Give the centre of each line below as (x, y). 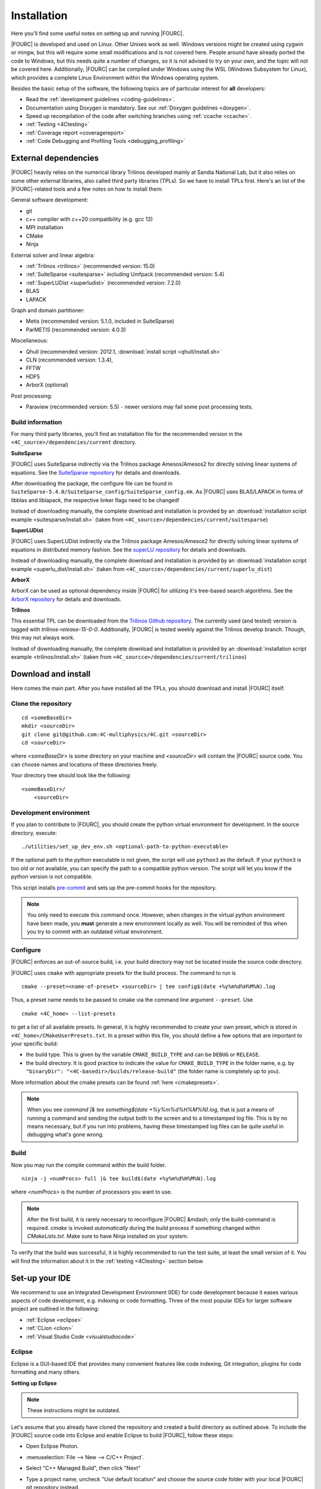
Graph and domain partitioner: (48, 310)
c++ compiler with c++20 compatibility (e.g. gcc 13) (89, 219)
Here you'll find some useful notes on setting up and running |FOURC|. (97, 33)
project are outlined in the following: (55, 1309)
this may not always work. (43, 638)
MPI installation (45, 228)
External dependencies (55, 158)
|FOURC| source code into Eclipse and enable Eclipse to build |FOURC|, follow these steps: (122, 1435)
